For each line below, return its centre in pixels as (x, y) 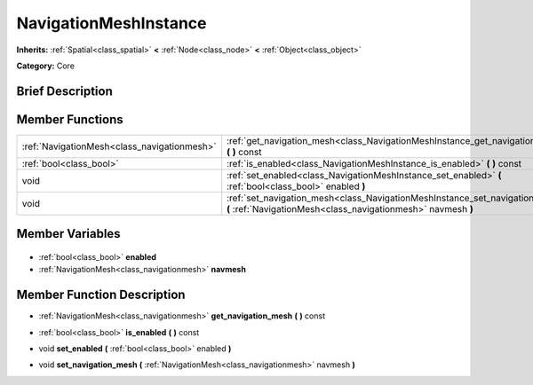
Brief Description (64, 91)
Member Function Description (101, 295)
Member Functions (70, 119)
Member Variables (68, 234)
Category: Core (46, 66)
